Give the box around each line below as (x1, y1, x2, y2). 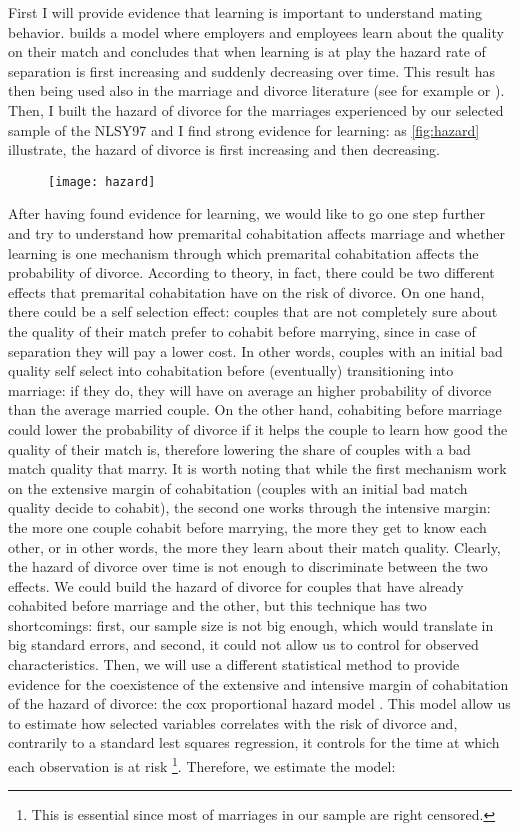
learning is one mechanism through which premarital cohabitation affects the (8, 242, 479, 263)
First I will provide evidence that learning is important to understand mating (8, 2, 482, 22)
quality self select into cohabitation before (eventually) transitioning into (8, 360, 454, 381)
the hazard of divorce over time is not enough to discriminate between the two (8, 556, 488, 577)
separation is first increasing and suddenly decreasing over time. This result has (8, 60, 496, 81)
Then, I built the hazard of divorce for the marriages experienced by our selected (8, 99, 504, 120)
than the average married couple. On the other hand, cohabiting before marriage (8, 399, 502, 420)
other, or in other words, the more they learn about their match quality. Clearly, (8, 536, 501, 557)
